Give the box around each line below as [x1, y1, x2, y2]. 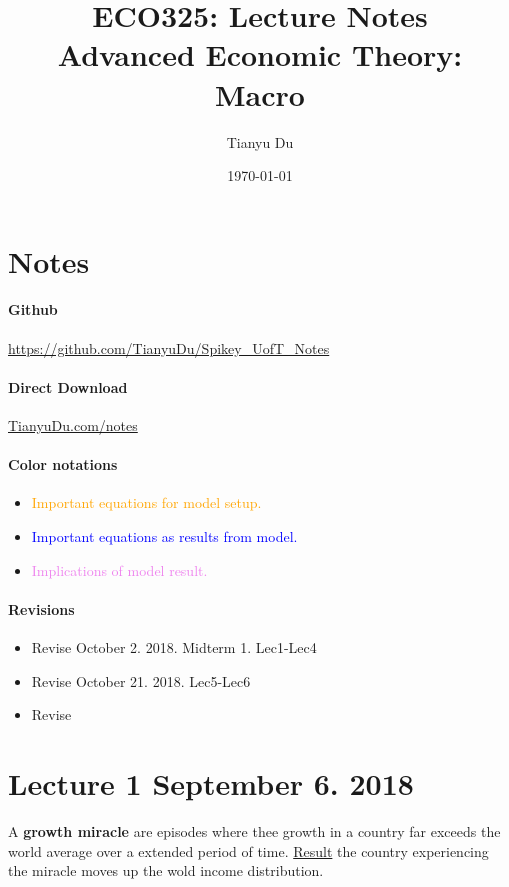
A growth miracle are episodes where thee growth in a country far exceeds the [8, 820, 501, 841]
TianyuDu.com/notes [8, 415, 138, 436]
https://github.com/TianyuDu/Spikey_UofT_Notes [8, 337, 330, 358]
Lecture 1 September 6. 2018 [8, 763, 414, 803]
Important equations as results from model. [31, 526, 298, 547]
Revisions [8, 598, 75, 619]
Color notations [8, 454, 118, 475]
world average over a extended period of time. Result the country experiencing [8, 840, 489, 861]
